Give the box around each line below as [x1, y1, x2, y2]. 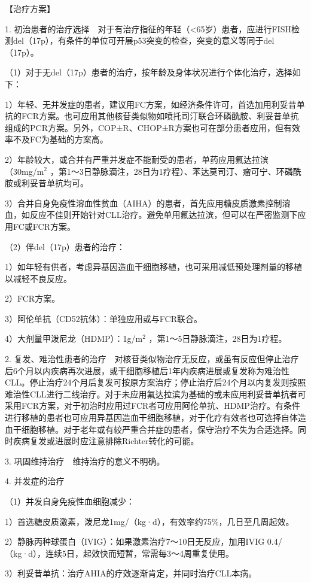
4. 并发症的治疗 [5, 475, 65, 487]
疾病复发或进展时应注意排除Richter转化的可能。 [13, 435, 199, 447]
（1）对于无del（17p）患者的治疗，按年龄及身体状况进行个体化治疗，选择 [5, 66, 292, 78]
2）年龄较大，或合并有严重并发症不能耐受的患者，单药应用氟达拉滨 [5, 153, 269, 165]
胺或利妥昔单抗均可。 [5, 177, 89, 189]
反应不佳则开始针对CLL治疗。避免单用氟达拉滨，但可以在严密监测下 [29, 208, 298, 221]
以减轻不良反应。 [5, 272, 72, 284]
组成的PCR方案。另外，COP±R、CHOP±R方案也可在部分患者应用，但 [5, 121, 283, 133]
